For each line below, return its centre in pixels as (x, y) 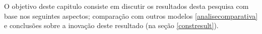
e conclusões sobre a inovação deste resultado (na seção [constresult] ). (111, 25)
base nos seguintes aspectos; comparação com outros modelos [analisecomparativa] (131, 16)
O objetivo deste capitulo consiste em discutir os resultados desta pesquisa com (126, 6)
